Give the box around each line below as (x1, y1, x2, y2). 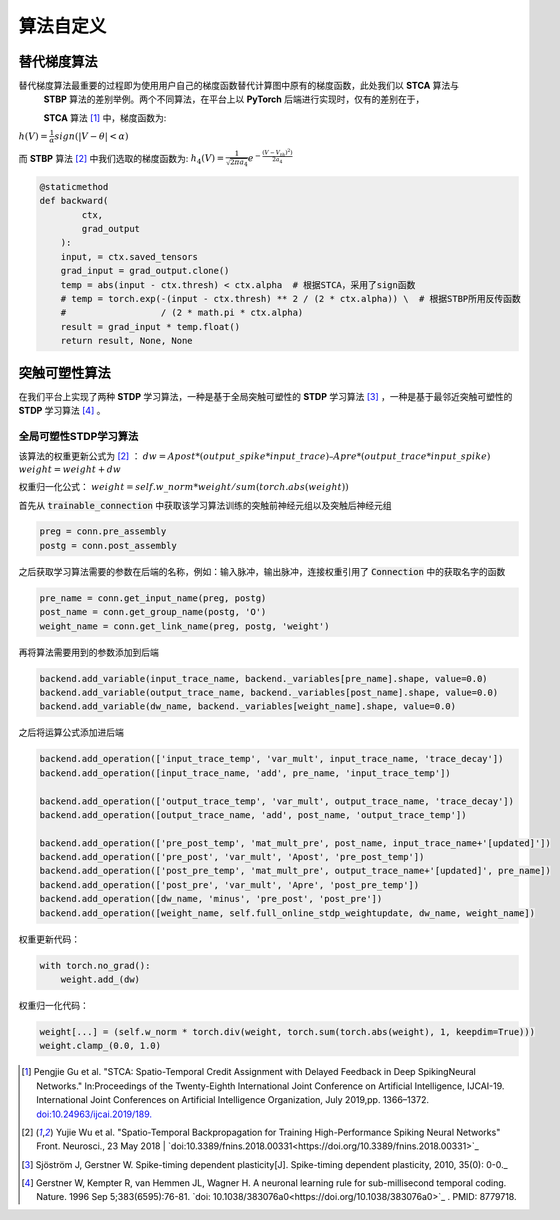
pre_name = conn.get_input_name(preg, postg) (39, 592, 267, 604)
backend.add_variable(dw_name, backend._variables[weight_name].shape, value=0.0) (39, 701, 457, 712)
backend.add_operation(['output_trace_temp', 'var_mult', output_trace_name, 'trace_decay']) (39, 795, 515, 807)
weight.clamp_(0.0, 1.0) (39, 1040, 162, 1052)
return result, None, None (60, 335, 194, 347)
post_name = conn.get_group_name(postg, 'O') (39, 606, 267, 618)
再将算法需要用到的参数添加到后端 (18, 646, 159, 658)
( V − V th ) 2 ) (261, 146, 294, 158)
